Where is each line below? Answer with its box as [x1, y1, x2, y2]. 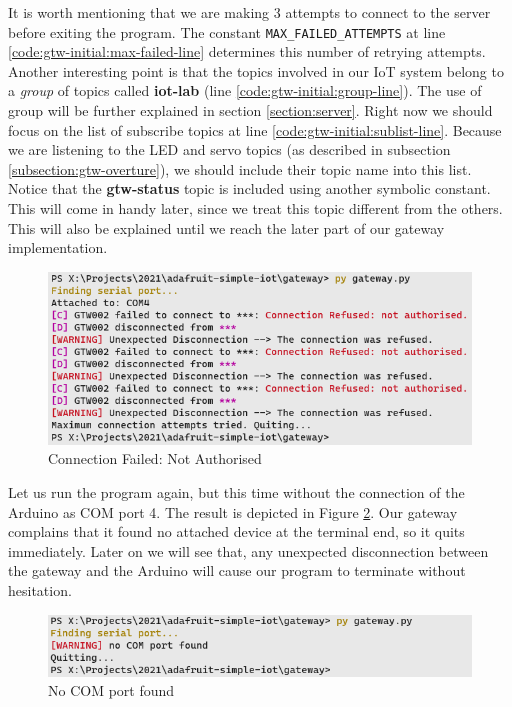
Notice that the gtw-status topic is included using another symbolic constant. [8, 178, 491, 199]
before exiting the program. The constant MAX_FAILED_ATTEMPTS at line [8, 21, 446, 42]
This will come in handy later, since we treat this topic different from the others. [8, 198, 503, 218]
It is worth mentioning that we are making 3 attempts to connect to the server [8, 2, 491, 22]
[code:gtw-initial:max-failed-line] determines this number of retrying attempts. [8, 41, 486, 62]
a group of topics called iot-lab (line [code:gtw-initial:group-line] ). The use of [8, 80, 482, 101]
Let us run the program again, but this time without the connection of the [8, 482, 465, 503]
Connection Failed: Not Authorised [48, 448, 262, 469]
